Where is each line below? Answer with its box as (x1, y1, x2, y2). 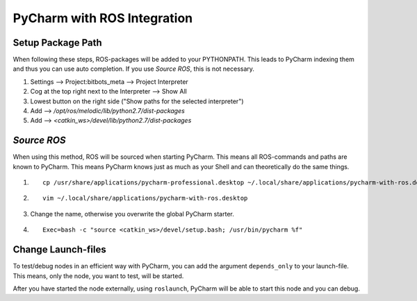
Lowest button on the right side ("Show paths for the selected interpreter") (30, 97, 244, 105)
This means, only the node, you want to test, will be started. (13, 271, 184, 280)
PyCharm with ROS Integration (13, 10, 193, 26)
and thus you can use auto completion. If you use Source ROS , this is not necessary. (13, 64, 255, 73)
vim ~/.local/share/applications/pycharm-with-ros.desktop (42, 194, 248, 203)
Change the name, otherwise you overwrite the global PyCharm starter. (30, 209, 234, 218)
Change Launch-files (13, 243, 107, 256)
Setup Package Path (13, 37, 102, 49)
